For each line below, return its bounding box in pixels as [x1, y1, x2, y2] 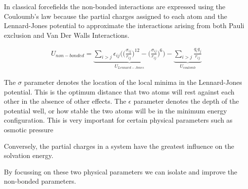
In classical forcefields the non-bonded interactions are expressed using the [4, 1, 226, 11]
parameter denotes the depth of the [133, 96, 239, 106]
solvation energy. [4, 150, 53, 160]
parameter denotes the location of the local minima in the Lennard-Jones [24, 77, 242, 87]
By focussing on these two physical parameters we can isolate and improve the [4, 166, 237, 176]
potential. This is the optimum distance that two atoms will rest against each [4, 86, 235, 96]
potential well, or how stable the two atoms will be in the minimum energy [4, 105, 227, 115]
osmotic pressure [4, 124, 53, 134]
